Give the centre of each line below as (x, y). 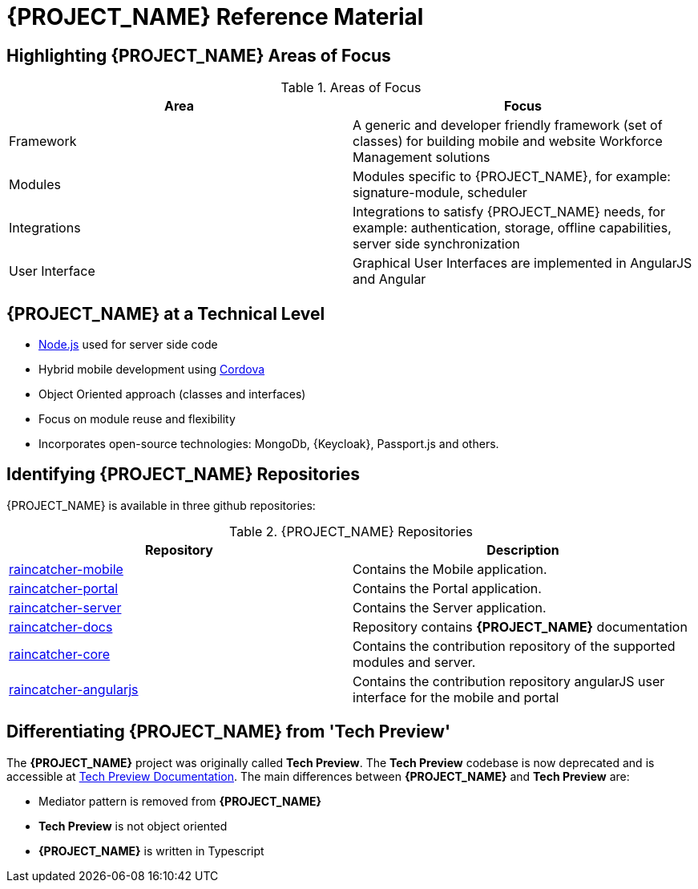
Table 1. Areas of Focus (351, 88)
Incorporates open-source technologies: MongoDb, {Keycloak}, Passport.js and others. (269, 444)
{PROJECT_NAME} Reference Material (215, 17)
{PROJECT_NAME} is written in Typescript (151, 851)
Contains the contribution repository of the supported (514, 646)
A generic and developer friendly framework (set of (508, 125)
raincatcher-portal (64, 588)
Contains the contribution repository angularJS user (509, 681)
